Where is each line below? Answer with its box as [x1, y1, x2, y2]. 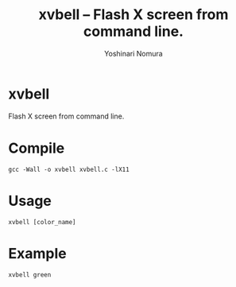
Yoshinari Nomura [104, 48, 163, 58]
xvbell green [8, 270, 52, 279]
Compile [8, 139, 65, 157]
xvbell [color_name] [8, 218, 77, 226]
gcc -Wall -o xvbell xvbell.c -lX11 [8, 165, 130, 173]
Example [8, 244, 67, 262]
